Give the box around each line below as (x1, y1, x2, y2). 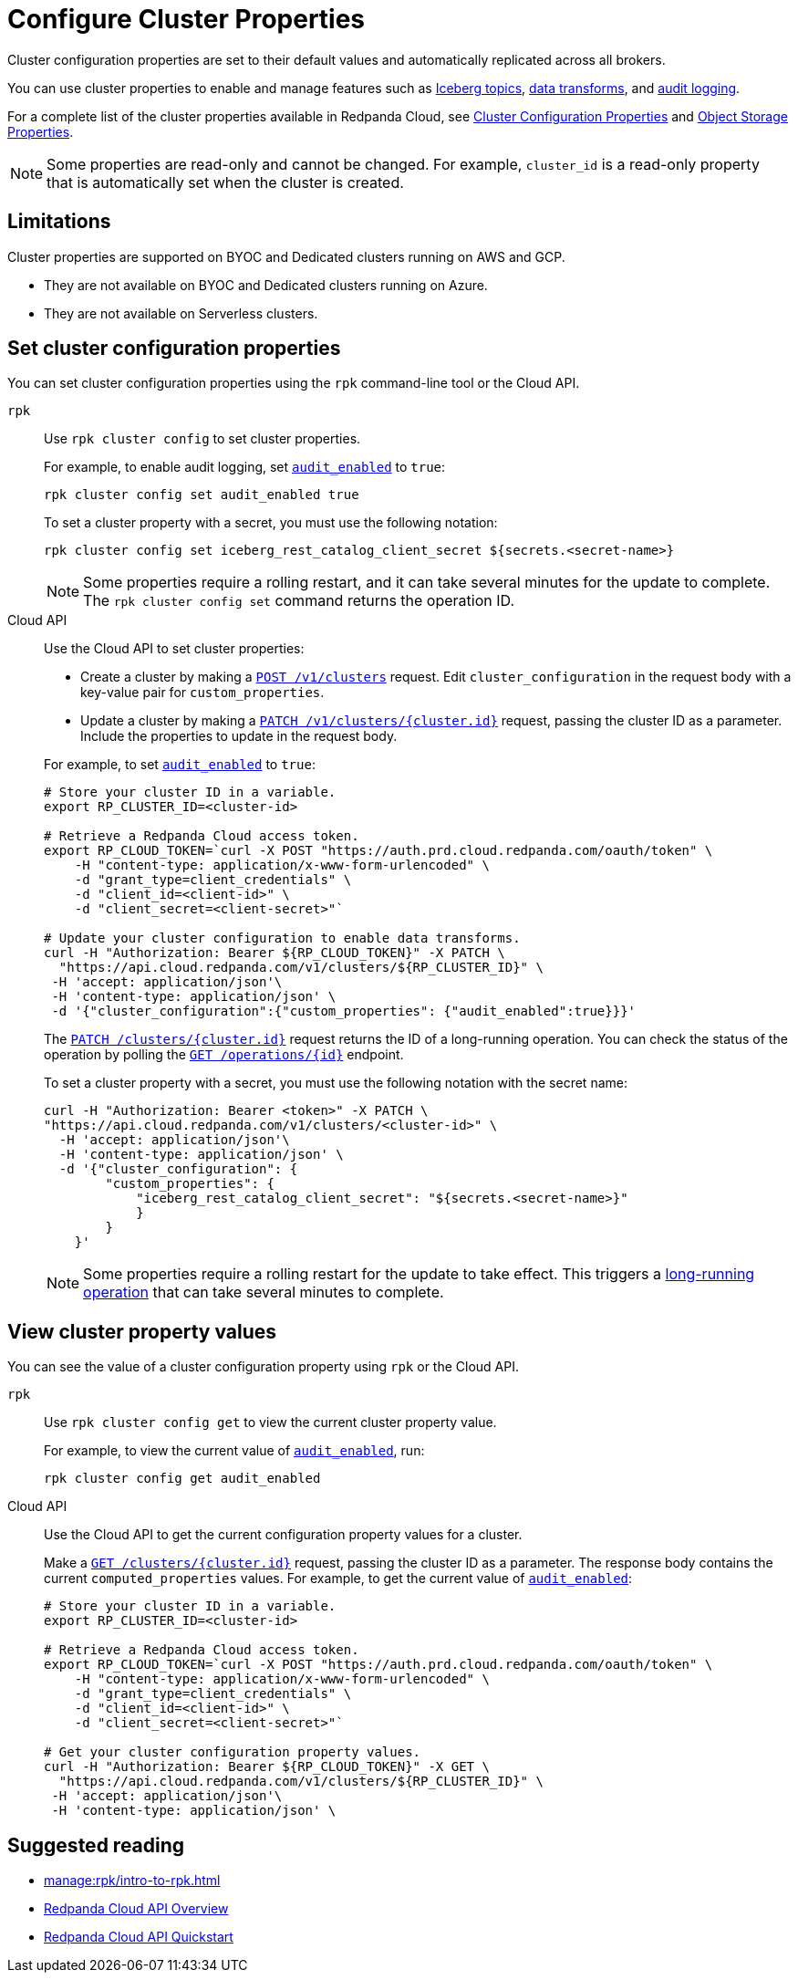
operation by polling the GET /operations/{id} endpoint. (44, 1047, 404, 1063)
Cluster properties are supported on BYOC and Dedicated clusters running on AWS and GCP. (7, 248, 565, 265)
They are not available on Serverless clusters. (44, 305, 318, 321)
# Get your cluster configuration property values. (44, 1745, 421, 1760)
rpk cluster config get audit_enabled (44, 1471, 321, 1486)
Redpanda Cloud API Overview (44, 1901, 229, 1917)
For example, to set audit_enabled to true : (44, 756, 316, 773)
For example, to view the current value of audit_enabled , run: (44, 1443, 425, 1459)
